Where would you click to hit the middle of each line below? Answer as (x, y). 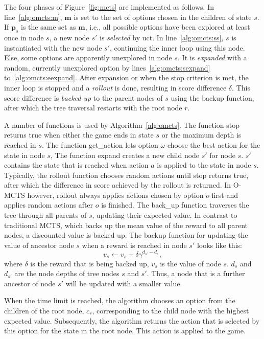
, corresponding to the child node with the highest (171, 310)
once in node (24, 37)
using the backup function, (212, 97)
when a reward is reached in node (134, 245)
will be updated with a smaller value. (124, 283)
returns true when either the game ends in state (79, 135)
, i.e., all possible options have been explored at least (167, 27)
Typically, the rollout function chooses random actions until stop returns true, (126, 175)
